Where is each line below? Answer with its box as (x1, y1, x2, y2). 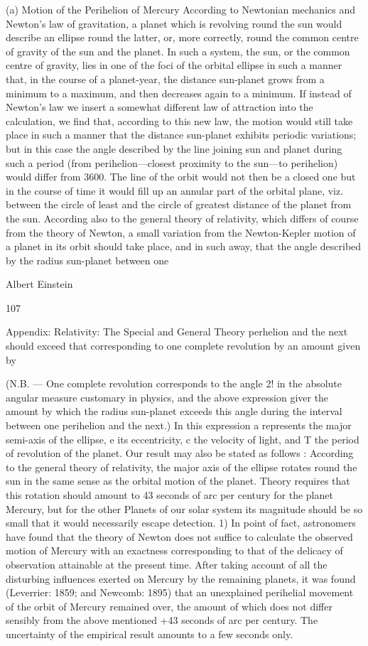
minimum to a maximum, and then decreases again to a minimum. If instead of (6, 85, 352, 100)
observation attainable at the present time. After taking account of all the (6, 556, 328, 571)
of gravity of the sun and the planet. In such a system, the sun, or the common (6, 43, 350, 58)
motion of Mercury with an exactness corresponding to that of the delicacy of (6, 543, 343, 558)
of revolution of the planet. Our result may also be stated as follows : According (6, 446, 354, 461)
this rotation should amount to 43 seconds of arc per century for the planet (6, 488, 333, 502)
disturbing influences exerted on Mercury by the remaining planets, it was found (6, 571, 356, 586)
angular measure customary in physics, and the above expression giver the (6, 389, 329, 404)
